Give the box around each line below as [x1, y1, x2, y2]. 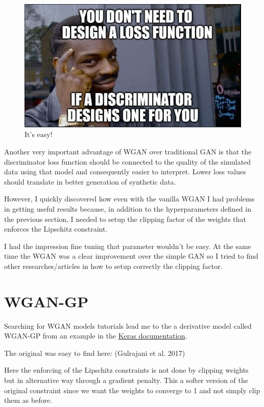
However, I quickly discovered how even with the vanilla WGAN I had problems [4, 193, 255, 204]
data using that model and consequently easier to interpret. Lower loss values [4, 166, 246, 177]
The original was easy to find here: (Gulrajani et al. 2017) [4, 347, 185, 358]
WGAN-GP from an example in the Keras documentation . [4, 330, 187, 341]
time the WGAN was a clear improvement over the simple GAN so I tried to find [4, 251, 258, 261]
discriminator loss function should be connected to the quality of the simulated [4, 156, 251, 167]
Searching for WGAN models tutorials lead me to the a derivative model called [4, 320, 252, 331]
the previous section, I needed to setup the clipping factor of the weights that [4, 213, 247, 224]
